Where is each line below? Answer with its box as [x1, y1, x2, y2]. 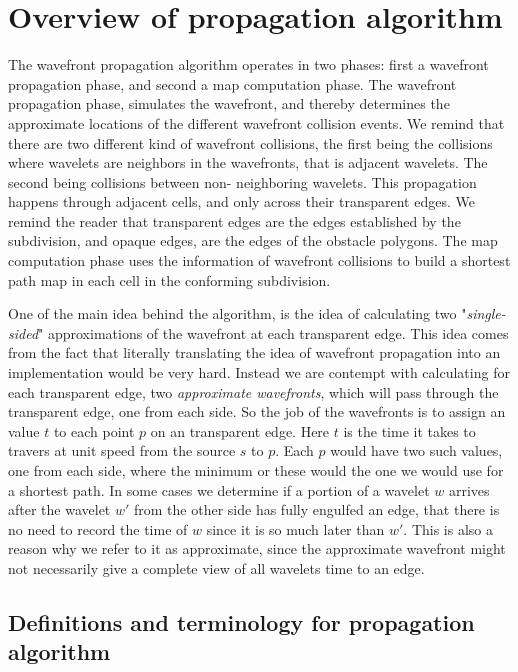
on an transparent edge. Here [150, 420, 330, 441]
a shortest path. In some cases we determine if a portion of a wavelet [8, 479, 430, 500]
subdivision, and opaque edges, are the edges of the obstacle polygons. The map [8, 230, 498, 251]
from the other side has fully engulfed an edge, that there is [134, 499, 500, 520]
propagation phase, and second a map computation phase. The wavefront [8, 73, 457, 94]
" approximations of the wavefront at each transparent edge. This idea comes [38, 322, 509, 343]
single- [466, 303, 506, 324]
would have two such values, [330, 440, 503, 461]
